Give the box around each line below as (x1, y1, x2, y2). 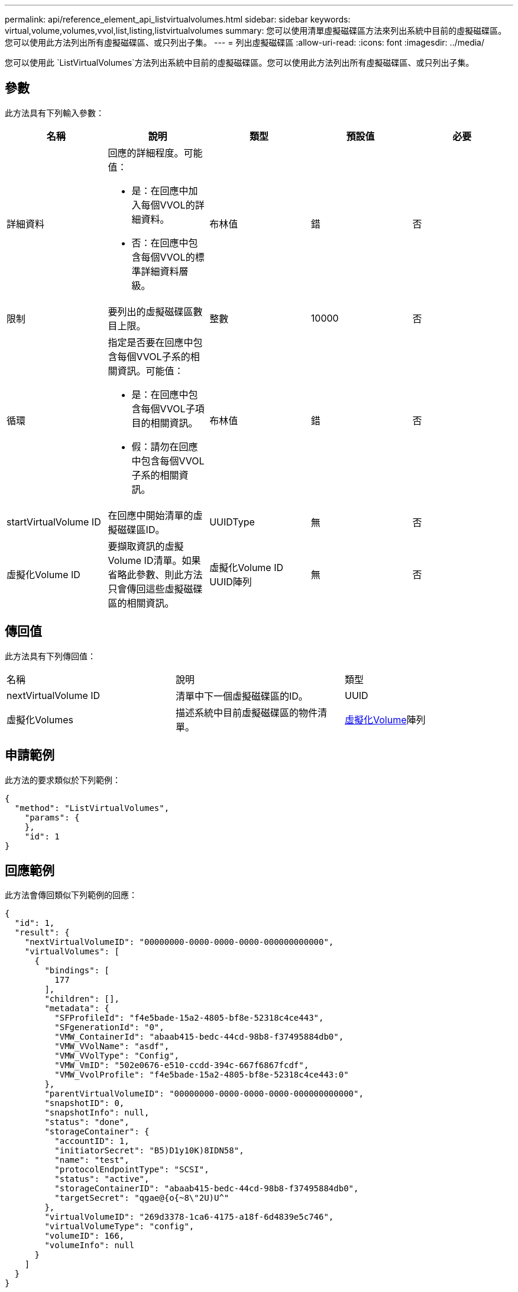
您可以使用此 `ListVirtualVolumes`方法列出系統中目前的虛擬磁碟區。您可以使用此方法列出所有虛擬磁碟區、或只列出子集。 (5, 57, 474, 68)
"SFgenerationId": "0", (54, 1022, 164, 1033)
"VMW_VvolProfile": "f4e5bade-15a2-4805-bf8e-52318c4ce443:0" (54, 1070, 349, 1080)
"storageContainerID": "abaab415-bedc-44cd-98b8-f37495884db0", (54, 1184, 359, 1194)
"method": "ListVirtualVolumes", (14, 803, 170, 813)
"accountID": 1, (54, 1136, 129, 1146)
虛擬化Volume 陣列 (344, 713, 426, 726)
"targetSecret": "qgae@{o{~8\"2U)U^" (54, 1193, 229, 1203)
